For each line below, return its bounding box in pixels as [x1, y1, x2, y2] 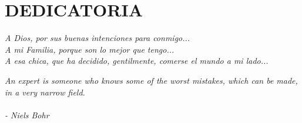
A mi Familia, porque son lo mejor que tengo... [5, 43, 175, 55]
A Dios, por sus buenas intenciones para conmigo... [5, 32, 190, 44]
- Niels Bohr [5, 108, 49, 121]
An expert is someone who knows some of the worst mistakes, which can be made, [5, 74, 298, 86]
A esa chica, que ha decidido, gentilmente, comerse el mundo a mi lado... [5, 54, 269, 67]
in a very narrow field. [5, 86, 85, 98]
